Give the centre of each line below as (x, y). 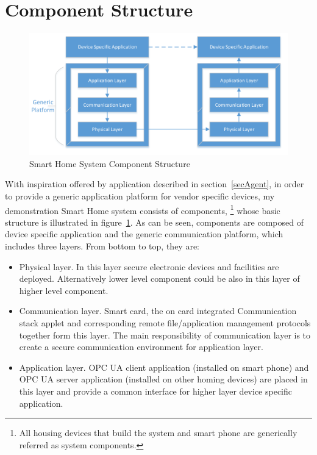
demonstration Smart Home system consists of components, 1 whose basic (143, 209)
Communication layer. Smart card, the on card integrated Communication (158, 311)
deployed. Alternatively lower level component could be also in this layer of (159, 278)
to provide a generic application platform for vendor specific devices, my (140, 195)
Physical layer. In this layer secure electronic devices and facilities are (149, 266)
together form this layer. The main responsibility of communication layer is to (165, 335)
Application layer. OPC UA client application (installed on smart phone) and (164, 367)
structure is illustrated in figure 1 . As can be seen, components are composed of (154, 222)
